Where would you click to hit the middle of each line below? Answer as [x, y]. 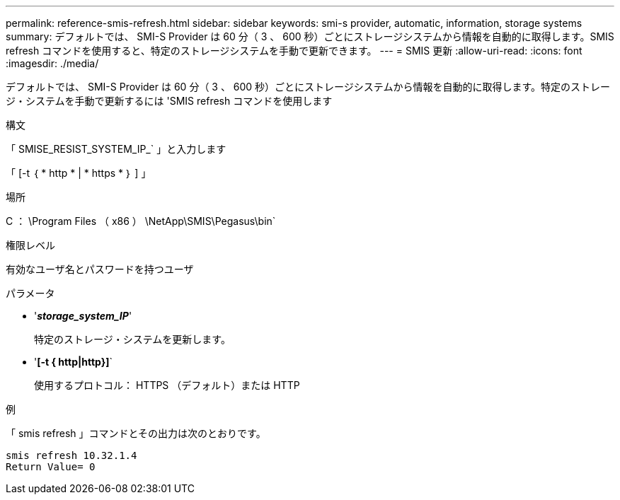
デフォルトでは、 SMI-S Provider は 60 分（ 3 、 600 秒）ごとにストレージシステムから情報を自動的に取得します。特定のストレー [308, 87]
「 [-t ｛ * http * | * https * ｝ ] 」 [79, 173]
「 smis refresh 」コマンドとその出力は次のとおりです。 [136, 433]
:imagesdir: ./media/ [52, 63]
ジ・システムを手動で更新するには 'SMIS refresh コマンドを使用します [169, 101]
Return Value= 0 [51, 467]
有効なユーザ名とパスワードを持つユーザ [100, 269]
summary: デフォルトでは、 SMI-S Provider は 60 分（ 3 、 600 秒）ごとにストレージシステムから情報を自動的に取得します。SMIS [310, 36]
